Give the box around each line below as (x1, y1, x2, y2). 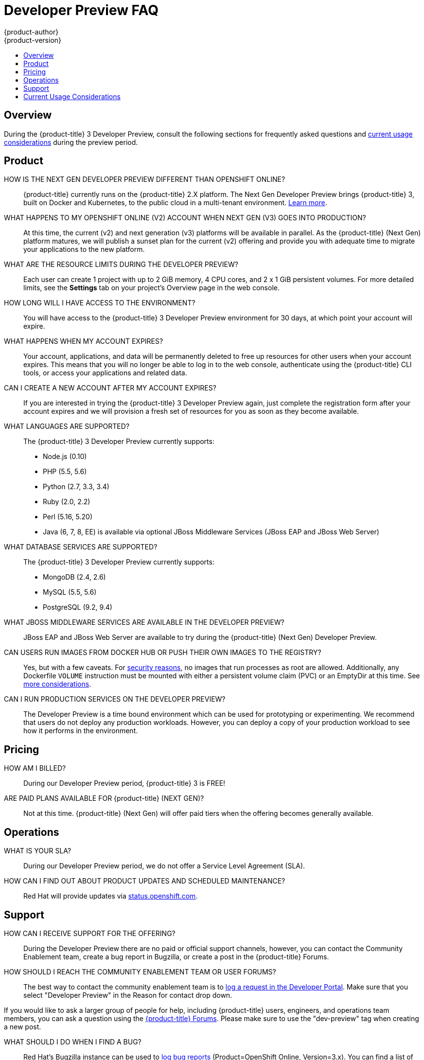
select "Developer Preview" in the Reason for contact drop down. (23, 990, 232, 999)
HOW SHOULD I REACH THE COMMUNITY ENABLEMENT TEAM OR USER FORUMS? (4, 967, 276, 976)
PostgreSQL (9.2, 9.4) (43, 603, 112, 612)
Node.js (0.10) (43, 452, 87, 461)
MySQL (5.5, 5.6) (43, 588, 97, 597)
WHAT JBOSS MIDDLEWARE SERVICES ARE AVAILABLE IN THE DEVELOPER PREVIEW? (4, 618, 284, 627)
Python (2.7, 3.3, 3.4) (43, 482, 109, 491)
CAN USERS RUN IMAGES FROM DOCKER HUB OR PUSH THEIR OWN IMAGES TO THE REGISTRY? (4, 648, 321, 657)
